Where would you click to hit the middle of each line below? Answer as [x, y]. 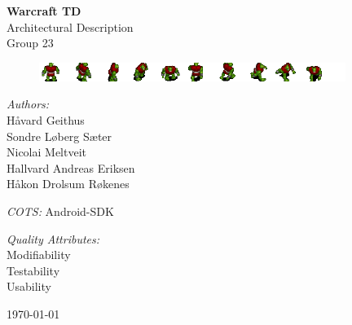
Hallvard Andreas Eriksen [71, 167]
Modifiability [39, 255]
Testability [33, 270]
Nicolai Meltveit [46, 152]
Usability [29, 286]
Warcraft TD [44, 11]
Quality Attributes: [53, 238]
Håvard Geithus [46, 119]
